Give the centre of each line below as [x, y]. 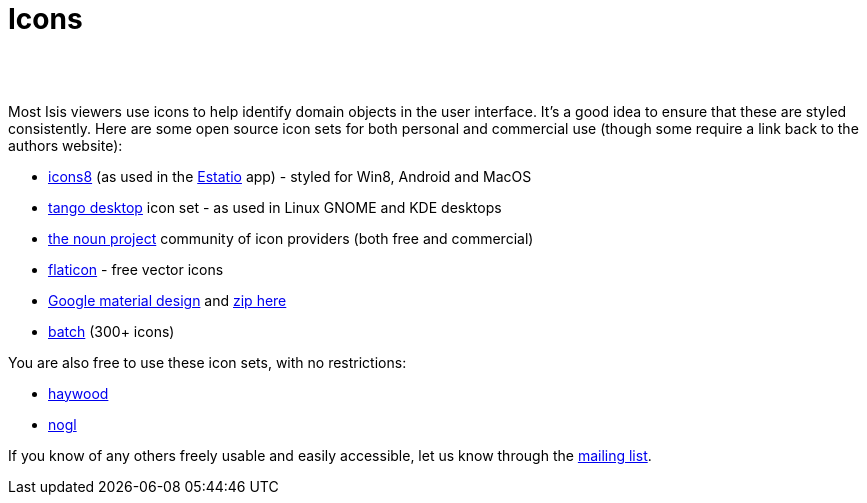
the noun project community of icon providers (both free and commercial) [291, 238]
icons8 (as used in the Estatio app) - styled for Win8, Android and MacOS [290, 176]
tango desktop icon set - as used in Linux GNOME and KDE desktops [275, 207]
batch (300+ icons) [111, 331]
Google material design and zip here [167, 300]
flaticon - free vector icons [136, 269]
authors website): [65, 145]
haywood [78, 393]
